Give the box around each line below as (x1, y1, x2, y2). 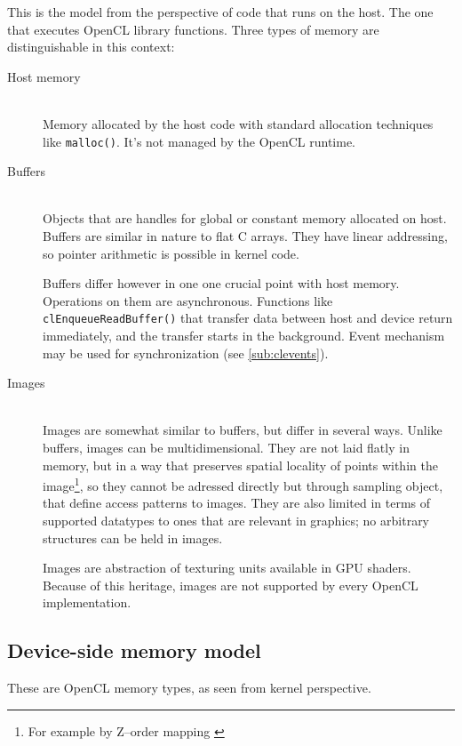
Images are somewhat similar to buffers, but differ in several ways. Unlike (43, 421, 442, 439)
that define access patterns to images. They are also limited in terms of (43, 493, 431, 512)
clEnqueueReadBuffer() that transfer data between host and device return (43, 309, 453, 327)
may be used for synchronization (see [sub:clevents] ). (43, 343, 329, 362)
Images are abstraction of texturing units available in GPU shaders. (43, 558, 411, 577)
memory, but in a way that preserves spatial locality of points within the (43, 455, 438, 474)
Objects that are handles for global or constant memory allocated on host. (43, 209, 447, 228)
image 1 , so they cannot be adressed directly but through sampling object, (43, 474, 443, 494)
